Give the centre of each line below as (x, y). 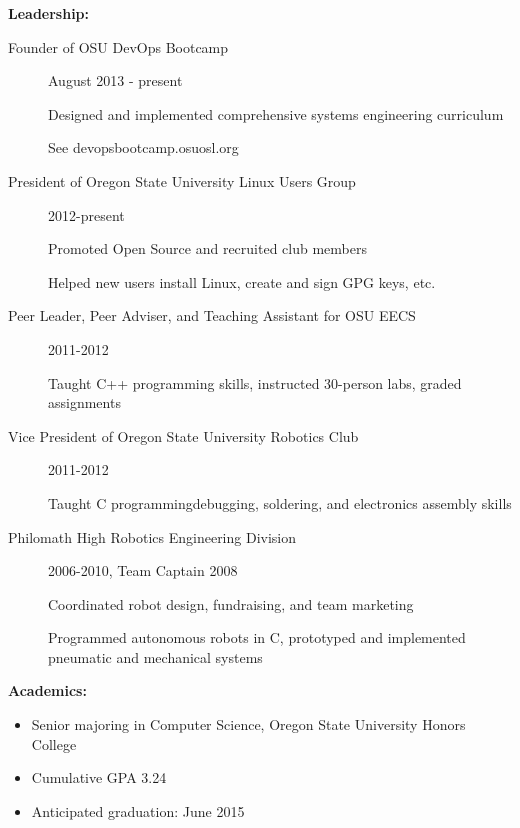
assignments (84, 402)
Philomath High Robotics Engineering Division (152, 536)
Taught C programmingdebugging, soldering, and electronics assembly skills (280, 502)
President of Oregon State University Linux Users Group (182, 180)
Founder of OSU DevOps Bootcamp (118, 46)
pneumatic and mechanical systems (155, 656)
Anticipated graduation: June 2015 (138, 810)
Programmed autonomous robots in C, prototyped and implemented (257, 637)
